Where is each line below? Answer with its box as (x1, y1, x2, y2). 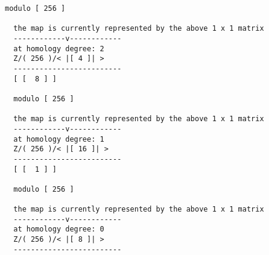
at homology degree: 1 (13, 134, 104, 143)
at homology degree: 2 (13, 44, 104, 53)
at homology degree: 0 (13, 225, 104, 234)
